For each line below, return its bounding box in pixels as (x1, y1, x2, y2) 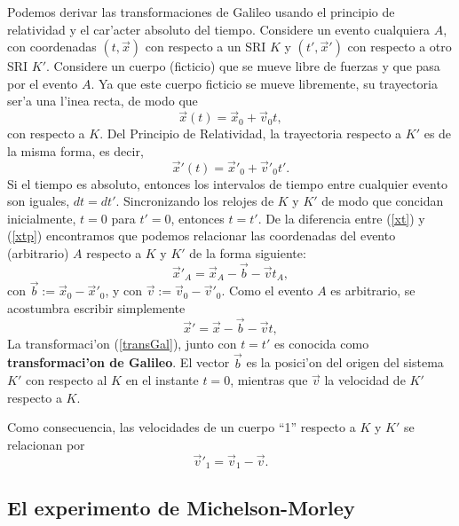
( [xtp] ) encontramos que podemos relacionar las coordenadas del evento (7, 226, 396, 245)
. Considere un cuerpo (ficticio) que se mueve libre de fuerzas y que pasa (46, 57, 440, 75)
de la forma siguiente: (189, 243, 306, 262)
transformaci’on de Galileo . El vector (7, 353, 230, 372)
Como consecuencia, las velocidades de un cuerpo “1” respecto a (7, 418, 356, 436)
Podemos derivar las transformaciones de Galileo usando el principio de (7, 3, 395, 20)
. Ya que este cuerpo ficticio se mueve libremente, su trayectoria (91, 74, 438, 92)
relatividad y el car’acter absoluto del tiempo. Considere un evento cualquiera (7, 20, 430, 38)
